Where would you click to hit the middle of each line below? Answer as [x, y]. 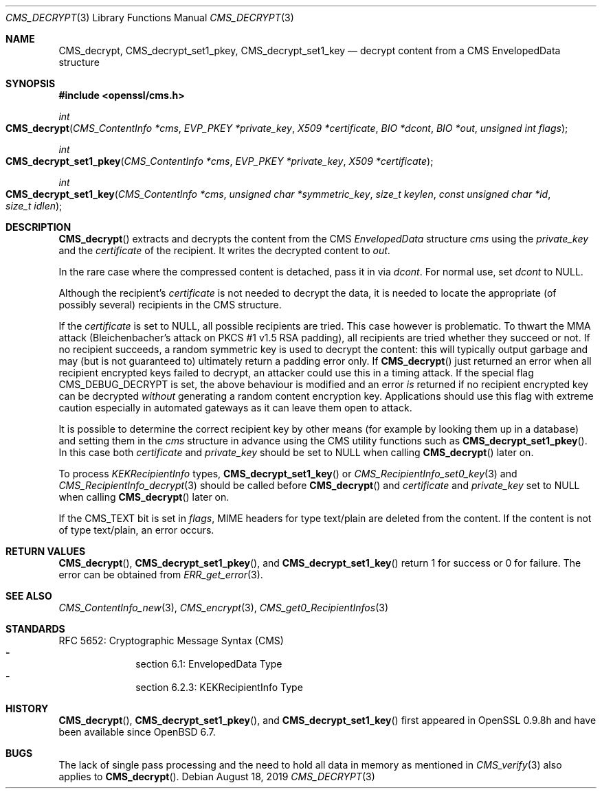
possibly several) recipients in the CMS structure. [170, 305]
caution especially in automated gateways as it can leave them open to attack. [235, 408]
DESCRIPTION [38, 227]
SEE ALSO [29, 596]
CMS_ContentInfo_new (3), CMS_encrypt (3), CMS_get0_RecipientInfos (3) [223, 608]
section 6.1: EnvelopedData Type [209, 664]
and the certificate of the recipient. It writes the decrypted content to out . [224, 250]
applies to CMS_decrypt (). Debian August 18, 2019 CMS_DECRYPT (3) [217, 776]
